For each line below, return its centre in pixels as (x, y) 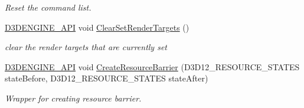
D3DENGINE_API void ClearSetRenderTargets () (97, 27)
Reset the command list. (48, 7)
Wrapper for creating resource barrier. (73, 98)
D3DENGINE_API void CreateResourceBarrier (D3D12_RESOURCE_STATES (152, 66)
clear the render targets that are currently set (86, 47)
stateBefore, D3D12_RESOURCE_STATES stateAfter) (107, 78)
